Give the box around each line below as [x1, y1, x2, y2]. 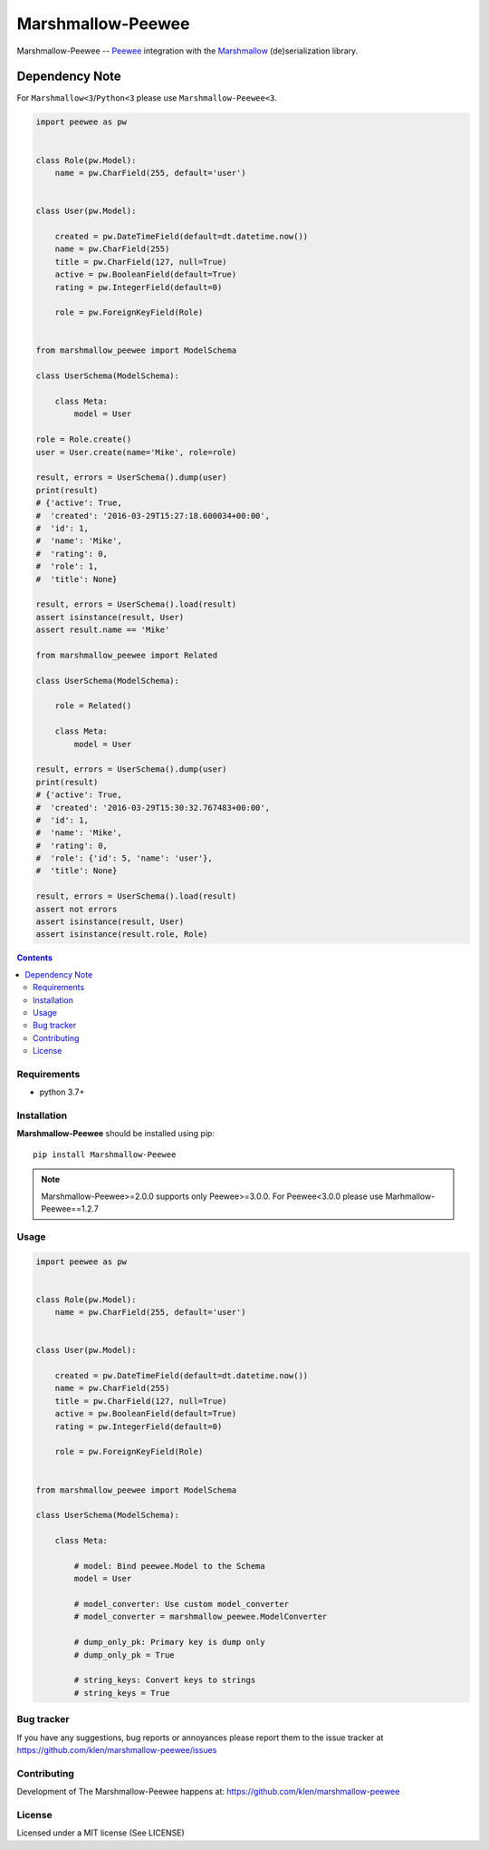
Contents [16, 952, 53, 963]
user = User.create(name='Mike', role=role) [35, 447, 237, 457]
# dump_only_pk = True [73, 1650, 176, 1660]
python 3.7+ [39, 1086, 85, 1097]
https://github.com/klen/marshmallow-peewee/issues [16, 1744, 217, 1755]
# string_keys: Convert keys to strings [73, 1675, 256, 1686]
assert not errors [35, 903, 118, 914]
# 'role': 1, [35, 561, 99, 571]
